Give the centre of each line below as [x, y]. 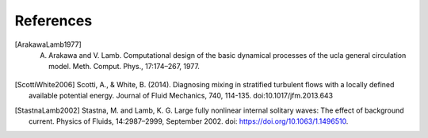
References [53, 21]
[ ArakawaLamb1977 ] [48, 44]
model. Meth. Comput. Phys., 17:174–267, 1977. [124, 67]
